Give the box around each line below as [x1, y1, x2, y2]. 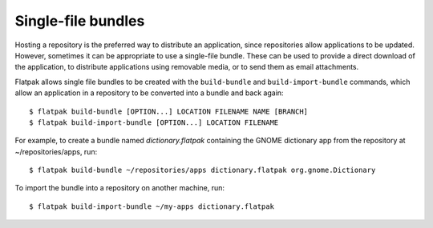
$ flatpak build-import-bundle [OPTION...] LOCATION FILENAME [29, 118, 279, 127]
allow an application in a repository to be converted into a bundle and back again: [14, 88, 284, 98]
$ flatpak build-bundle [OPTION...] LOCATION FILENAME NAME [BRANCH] [29, 106, 309, 116]
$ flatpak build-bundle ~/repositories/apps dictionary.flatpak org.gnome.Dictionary [29, 166, 376, 175]
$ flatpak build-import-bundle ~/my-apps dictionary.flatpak [29, 202, 274, 211]
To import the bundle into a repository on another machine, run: [14, 183, 225, 193]
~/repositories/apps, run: [14, 146, 98, 156]
